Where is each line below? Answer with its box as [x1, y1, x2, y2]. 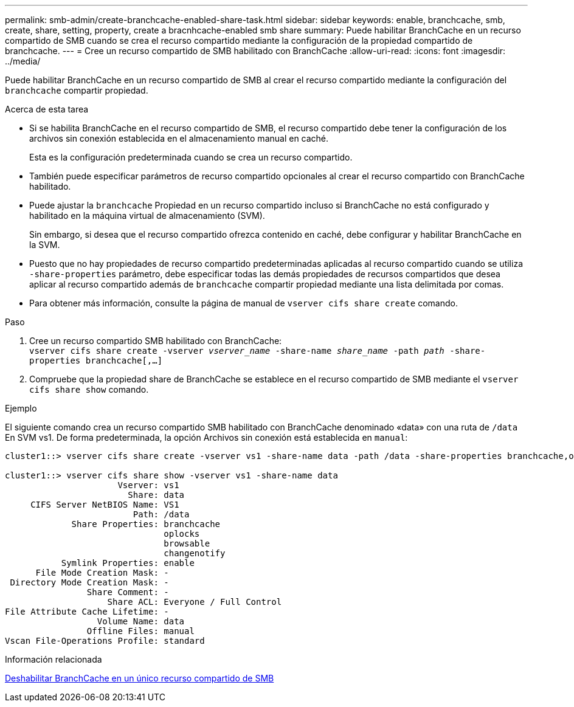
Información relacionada [5, 654, 102, 664]
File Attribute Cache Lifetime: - [5, 607, 169, 616]
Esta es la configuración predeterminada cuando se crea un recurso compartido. [29, 152, 353, 162]
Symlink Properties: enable [61, 558, 195, 568]
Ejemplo [5, 403, 37, 413]
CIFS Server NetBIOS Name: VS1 [30, 500, 179, 509]
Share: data [128, 490, 185, 500]
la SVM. [29, 240, 60, 250]
